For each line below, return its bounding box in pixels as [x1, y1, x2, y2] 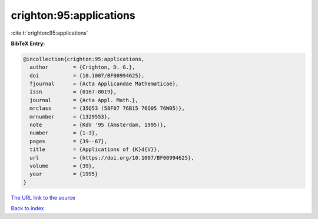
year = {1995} [29, 171, 98, 177]
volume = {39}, [29, 163, 95, 169]
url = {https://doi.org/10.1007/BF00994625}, [29, 154, 194, 161]
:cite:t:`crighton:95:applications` [11, 29, 88, 36]
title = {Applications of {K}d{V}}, [29, 146, 160, 153]
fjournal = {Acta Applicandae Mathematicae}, [29, 80, 179, 87]
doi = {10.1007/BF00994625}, [29, 72, 145, 79]
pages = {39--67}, [29, 138, 108, 144]
